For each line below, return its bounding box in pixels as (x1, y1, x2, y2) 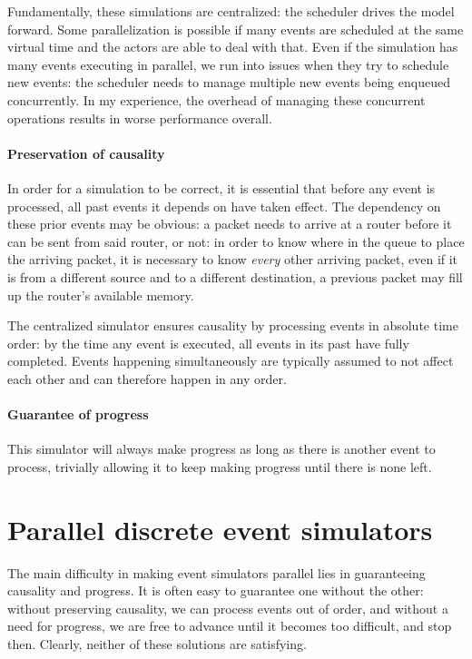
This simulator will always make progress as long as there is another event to (7, 439, 436, 458)
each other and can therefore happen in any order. (7, 369, 287, 388)
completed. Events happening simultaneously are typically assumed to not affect (7, 351, 454, 370)
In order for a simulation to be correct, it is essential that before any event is (7, 178, 436, 197)
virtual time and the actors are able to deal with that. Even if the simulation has (7, 37, 458, 56)
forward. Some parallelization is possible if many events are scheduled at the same (7, 19, 464, 38)
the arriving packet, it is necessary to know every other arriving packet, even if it (7, 250, 458, 269)
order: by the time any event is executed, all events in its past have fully (7, 333, 409, 352)
